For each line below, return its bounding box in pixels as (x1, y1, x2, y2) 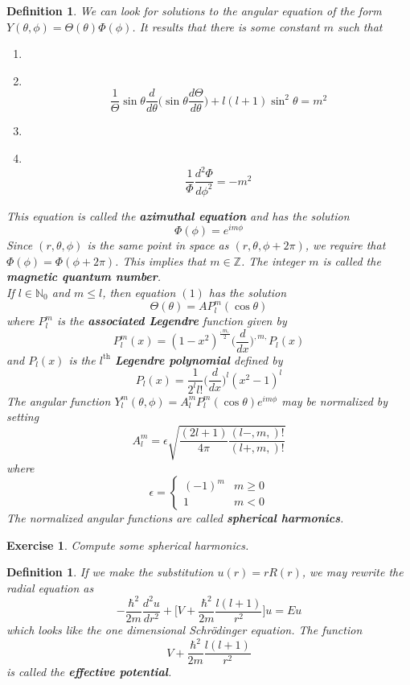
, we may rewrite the (301, 563, 404, 580)
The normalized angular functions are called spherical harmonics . (6, 510, 344, 526)
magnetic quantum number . (6, 268, 162, 285)
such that (338, 18, 383, 35)
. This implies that (115, 252, 207, 269)
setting (6, 408, 39, 425)
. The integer (240, 252, 305, 269)
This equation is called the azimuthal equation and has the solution (6, 207, 350, 224)
